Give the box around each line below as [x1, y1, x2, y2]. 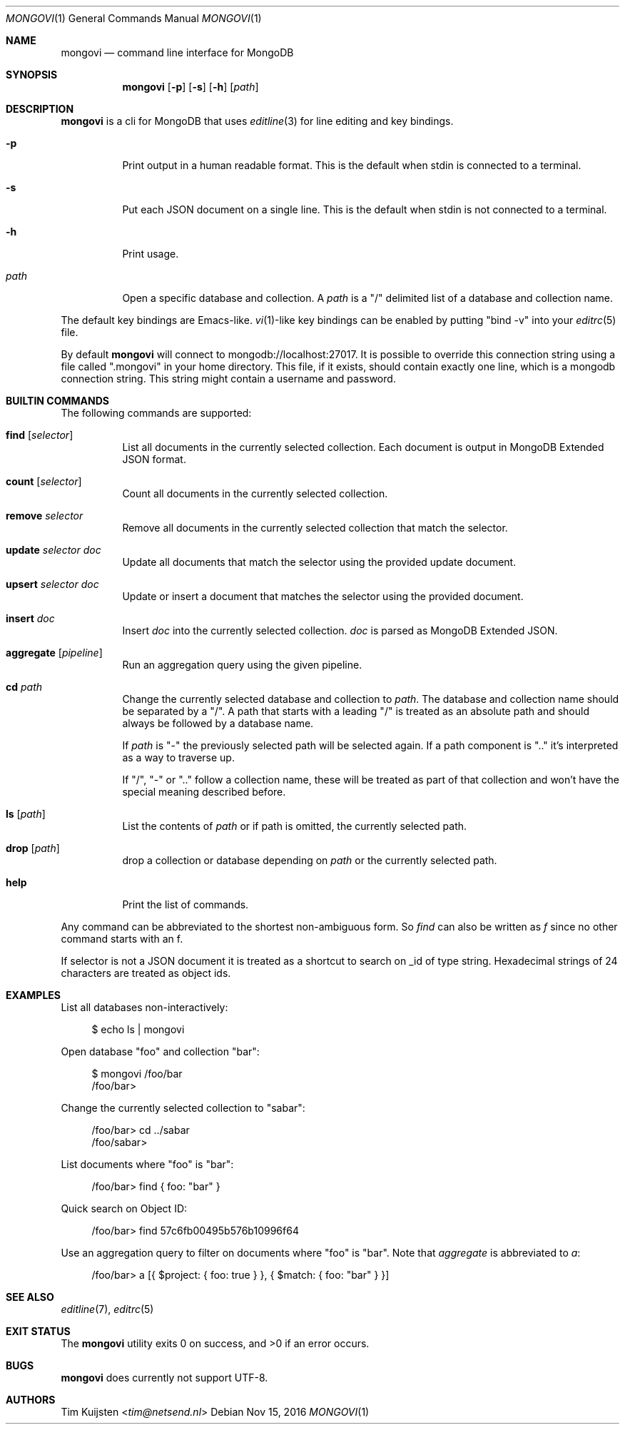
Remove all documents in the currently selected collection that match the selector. [122, 522, 508, 534]
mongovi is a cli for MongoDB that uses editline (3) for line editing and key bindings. [61, 115, 454, 127]
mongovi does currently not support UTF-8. [61, 1371, 268, 1384]
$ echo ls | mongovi [91, 1023, 185, 1035]
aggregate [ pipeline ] [6, 646, 103, 659]
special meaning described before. [122, 786, 286, 798]
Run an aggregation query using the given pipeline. [122, 659, 362, 671]
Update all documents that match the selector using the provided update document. [122, 556, 517, 568]
